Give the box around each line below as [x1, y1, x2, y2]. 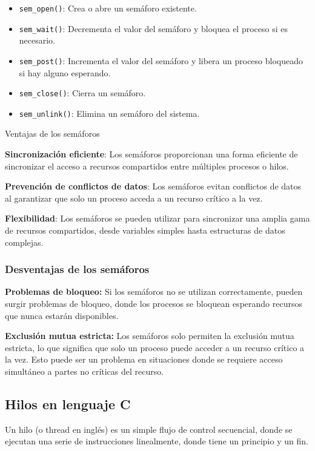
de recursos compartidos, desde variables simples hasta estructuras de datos [5, 224, 285, 237]
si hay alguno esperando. [19, 66, 111, 79]
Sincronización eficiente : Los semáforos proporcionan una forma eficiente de [5, 148, 298, 160]
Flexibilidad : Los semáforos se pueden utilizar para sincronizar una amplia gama [5, 212, 310, 225]
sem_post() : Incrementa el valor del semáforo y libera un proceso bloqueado [19, 54, 303, 67]
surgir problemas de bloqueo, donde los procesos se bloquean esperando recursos [5, 297, 302, 310]
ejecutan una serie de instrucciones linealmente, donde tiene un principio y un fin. [5, 435, 308, 447]
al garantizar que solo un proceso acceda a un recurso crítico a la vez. [5, 191, 263, 204]
